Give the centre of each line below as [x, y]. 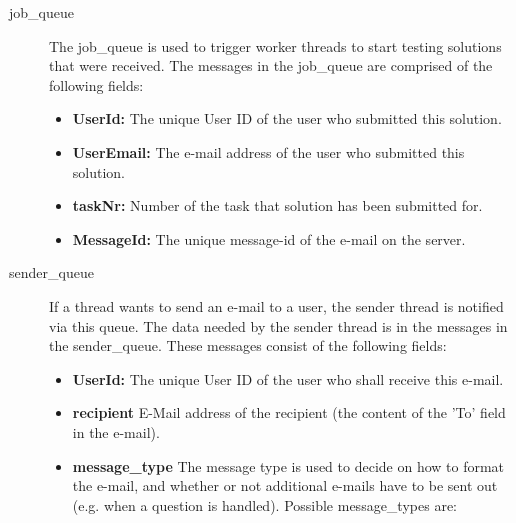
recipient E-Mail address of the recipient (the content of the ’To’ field [289, 412]
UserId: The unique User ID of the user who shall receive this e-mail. [288, 378]
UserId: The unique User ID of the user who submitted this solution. [287, 118]
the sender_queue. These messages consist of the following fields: [248, 345]
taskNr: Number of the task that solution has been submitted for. [277, 205]
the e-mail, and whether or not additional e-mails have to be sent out [285, 485]
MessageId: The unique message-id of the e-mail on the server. [269, 238]
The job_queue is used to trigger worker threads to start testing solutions [275, 45]
